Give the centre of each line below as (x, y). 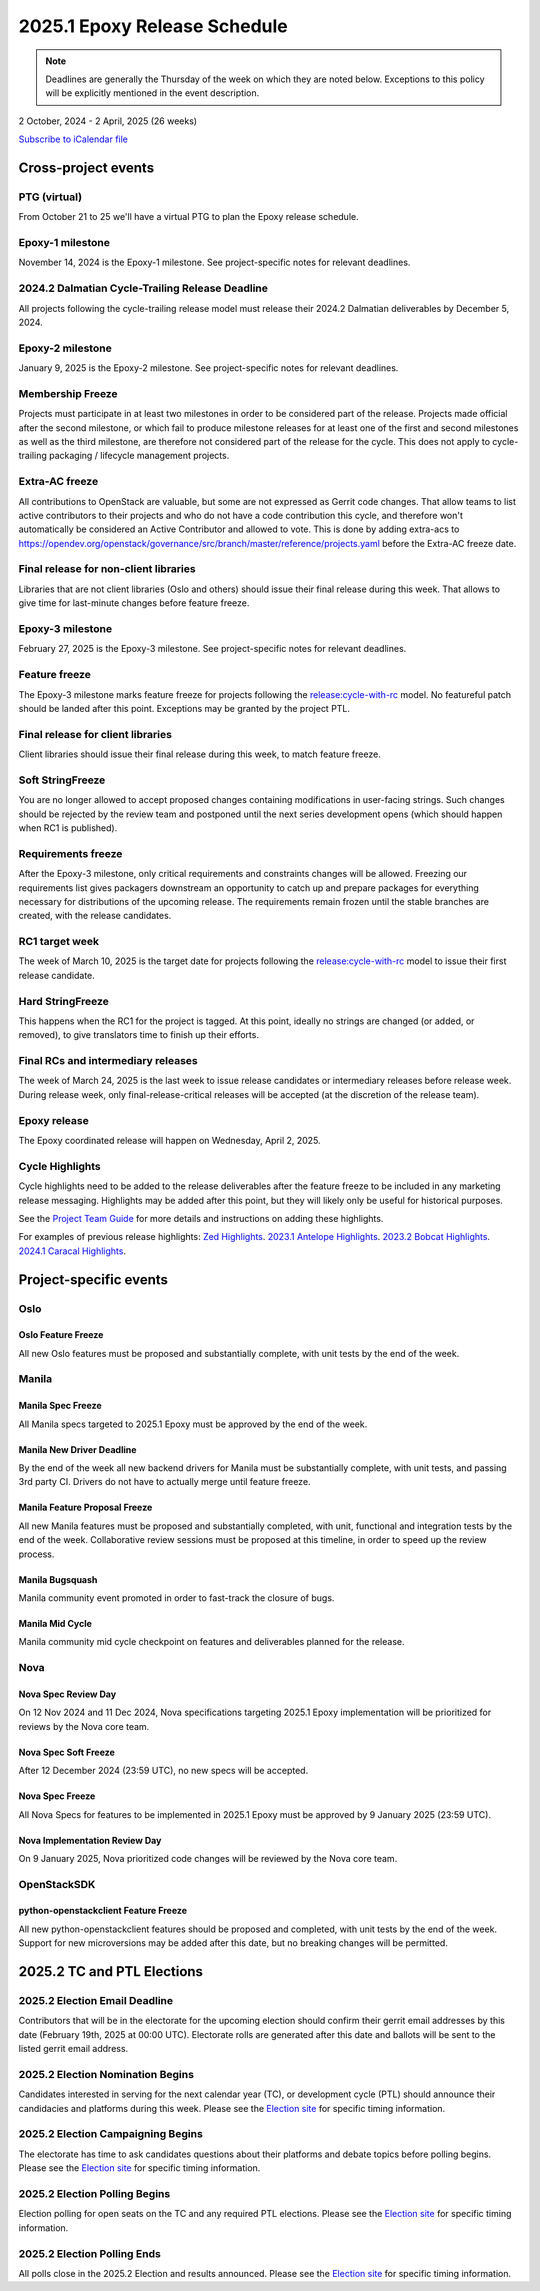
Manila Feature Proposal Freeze (85, 1507)
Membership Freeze (68, 393)
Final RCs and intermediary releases (108, 1061)
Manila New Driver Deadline (77, 1449)
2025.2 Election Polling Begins (94, 2193)
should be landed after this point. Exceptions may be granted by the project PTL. (184, 708)
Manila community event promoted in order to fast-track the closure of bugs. (176, 1597)
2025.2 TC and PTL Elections (111, 1971)
